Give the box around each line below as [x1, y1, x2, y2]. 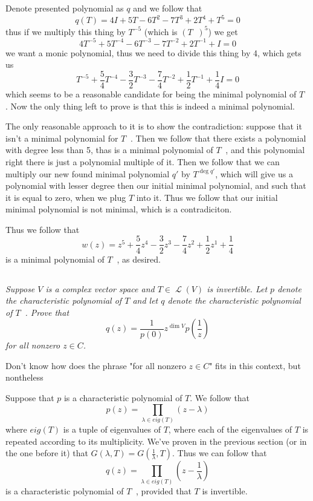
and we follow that [133, 2, 202, 14]
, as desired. [117, 252, 161, 265]
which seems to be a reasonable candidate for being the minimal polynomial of [5, 87, 297, 100]
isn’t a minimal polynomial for [5, 131, 118, 144]
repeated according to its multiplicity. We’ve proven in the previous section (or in [5, 434, 307, 447]
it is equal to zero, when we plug [5, 191, 126, 203]
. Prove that [25, 306, 69, 318]
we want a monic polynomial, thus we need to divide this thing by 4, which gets [5, 46, 302, 59]
